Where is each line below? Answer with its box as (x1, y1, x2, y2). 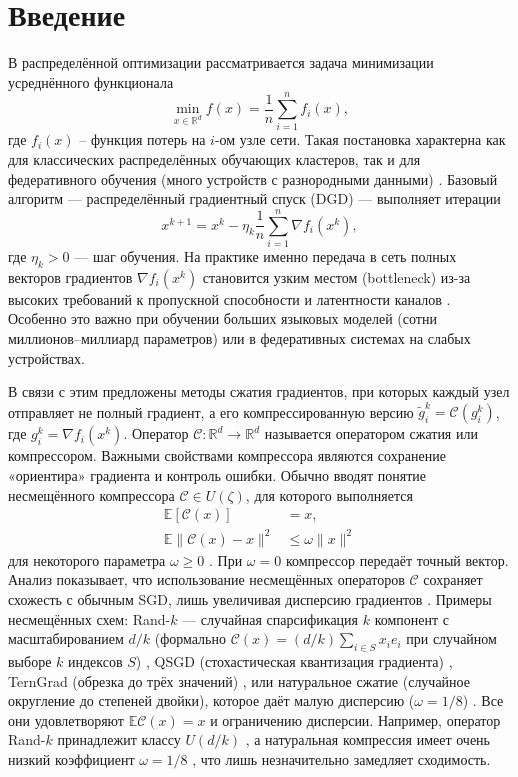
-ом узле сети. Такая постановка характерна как (214, 129, 506, 150)
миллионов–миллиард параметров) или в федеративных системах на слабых (8, 327, 471, 348)
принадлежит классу (57, 729, 181, 750)
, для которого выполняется (245, 484, 413, 505)
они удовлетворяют (8, 709, 124, 730)
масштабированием (8, 628, 124, 649)
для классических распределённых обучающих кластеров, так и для (8, 149, 421, 170)
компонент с (374, 608, 450, 629)
